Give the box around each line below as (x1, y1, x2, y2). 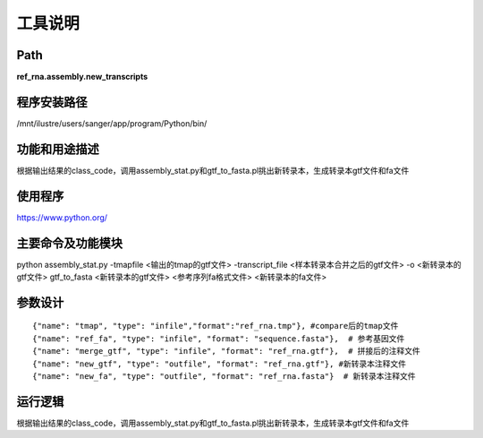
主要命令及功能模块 (16, 236, 123, 251)
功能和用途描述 (16, 142, 99, 157)
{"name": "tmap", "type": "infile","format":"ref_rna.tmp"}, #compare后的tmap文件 (32, 321, 399, 331)
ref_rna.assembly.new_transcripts (16, 72, 148, 82)
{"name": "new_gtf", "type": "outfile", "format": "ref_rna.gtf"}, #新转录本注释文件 (32, 358, 407, 369)
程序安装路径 (16, 94, 88, 109)
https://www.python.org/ (16, 211, 107, 223)
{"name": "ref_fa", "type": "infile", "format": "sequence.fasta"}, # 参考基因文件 (32, 333, 405, 344)
